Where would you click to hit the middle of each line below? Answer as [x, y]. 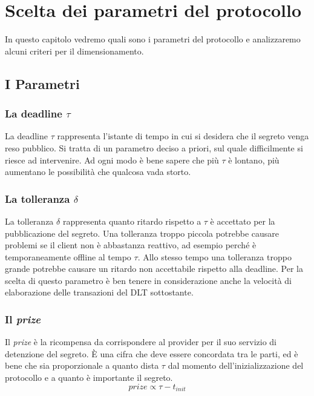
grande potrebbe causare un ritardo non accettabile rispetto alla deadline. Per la [154, 269]
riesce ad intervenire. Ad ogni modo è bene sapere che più [112, 160]
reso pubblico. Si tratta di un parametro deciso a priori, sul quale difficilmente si [154, 147]
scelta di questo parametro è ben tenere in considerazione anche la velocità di [149, 280]
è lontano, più [254, 160]
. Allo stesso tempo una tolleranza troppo [214, 256]
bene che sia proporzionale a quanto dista [82, 365]
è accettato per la [243, 221]
